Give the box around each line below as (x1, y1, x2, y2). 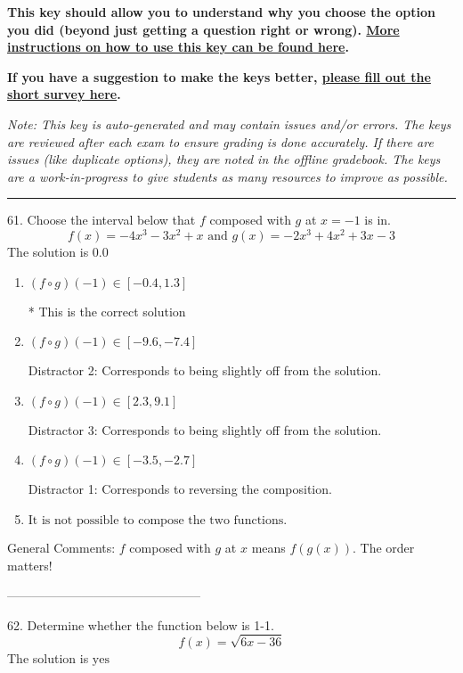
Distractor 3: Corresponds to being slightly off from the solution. (28, 420, 382, 439)
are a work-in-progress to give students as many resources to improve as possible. (7, 167, 448, 185)
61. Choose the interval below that (7, 210, 196, 229)
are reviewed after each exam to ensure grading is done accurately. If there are (7, 132, 434, 151)
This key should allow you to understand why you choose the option (7, 3, 436, 21)
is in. (364, 210, 391, 229)
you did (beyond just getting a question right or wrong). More (7, 20, 400, 38)
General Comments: (7, 538, 116, 556)
